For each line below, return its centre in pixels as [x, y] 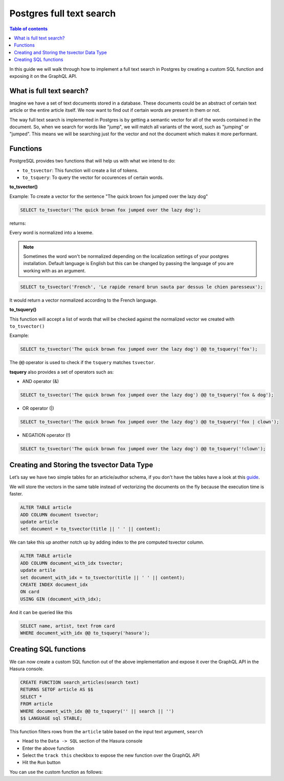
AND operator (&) [40, 382]
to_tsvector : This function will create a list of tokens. [80, 170]
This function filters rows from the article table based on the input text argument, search [106, 731]
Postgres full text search [63, 13]
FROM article [37, 704]
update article [39, 522]
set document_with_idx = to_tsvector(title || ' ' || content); [103, 577]
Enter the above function [48, 748]
